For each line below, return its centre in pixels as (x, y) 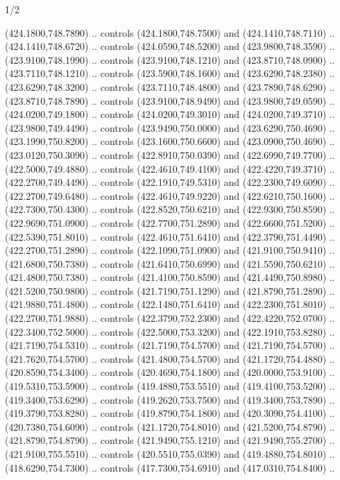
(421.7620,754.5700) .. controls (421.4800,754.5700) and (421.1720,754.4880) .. (170, 358)
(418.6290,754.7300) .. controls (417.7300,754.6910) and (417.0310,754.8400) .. (170, 467)
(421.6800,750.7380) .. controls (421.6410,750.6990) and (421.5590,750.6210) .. (170, 263)
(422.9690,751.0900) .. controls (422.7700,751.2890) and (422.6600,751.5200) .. (170, 222)
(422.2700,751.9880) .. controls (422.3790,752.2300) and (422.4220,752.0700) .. (170, 318)
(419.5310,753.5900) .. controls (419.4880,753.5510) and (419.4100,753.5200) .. (170, 386)
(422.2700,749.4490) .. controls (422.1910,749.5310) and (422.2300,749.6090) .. (170, 182)
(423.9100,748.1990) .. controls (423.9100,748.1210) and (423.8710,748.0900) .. (170, 59)
